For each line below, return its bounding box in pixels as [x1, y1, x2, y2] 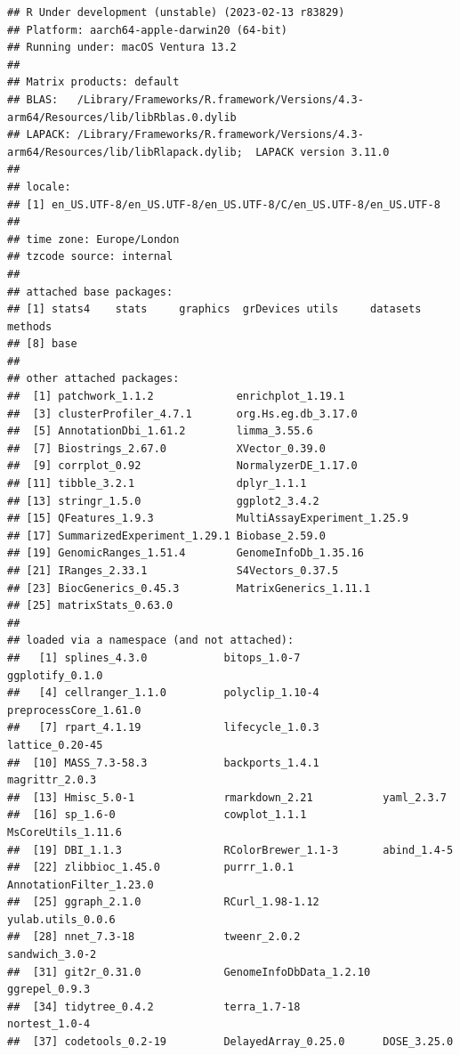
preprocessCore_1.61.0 [7, 703, 141, 717]
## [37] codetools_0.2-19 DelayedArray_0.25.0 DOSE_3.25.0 [7, 1035, 454, 1049]
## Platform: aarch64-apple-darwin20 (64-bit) [7, 23, 287, 37]
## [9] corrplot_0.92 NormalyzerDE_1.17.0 [7, 459, 358, 473]
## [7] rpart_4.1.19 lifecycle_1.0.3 [7, 721, 319, 734]
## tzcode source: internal [7, 250, 174, 264]
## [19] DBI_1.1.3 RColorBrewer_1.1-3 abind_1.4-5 [7, 843, 454, 856]
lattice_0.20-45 [7, 738, 103, 751]
